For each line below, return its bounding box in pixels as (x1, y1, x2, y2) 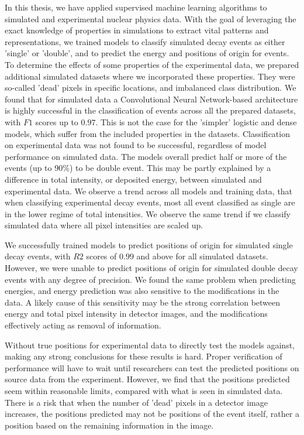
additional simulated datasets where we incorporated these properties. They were (5, 70, 295, 82)
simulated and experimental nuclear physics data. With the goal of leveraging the (5, 12, 296, 25)
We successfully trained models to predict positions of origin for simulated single (5, 238, 293, 251)
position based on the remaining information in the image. (5, 419, 214, 431)
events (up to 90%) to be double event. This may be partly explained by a (5, 162, 271, 174)
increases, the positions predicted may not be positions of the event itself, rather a (5, 407, 299, 420)
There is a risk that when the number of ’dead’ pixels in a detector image (5, 396, 268, 408)
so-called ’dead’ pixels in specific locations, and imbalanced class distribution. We (5, 81, 296, 94)
